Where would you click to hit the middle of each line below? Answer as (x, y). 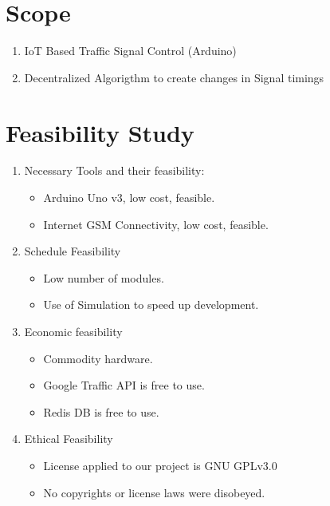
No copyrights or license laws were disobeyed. (154, 492)
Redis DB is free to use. (101, 411)
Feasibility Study (100, 132)
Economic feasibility (73, 331)
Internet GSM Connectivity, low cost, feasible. (156, 224)
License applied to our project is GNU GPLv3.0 (160, 465)
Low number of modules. (104, 277)
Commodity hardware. (98, 358)
